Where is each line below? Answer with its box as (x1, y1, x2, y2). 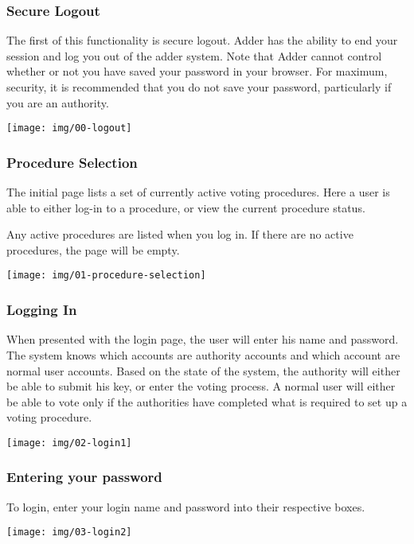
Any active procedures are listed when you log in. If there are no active (6, 226, 353, 243)
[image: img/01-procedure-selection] (6, 270, 206, 282)
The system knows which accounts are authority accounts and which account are (6, 346, 400, 363)
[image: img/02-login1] (6, 437, 132, 449)
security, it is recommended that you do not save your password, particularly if (6, 79, 392, 95)
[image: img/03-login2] (6, 527, 132, 538)
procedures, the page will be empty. (6, 241, 180, 258)
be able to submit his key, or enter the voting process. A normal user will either (6, 378, 396, 394)
